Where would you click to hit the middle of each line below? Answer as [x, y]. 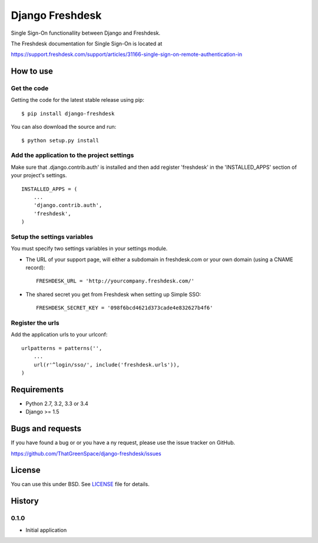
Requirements [37, 389]
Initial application [46, 530]
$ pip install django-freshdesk [68, 114]
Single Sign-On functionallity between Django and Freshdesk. [86, 33]
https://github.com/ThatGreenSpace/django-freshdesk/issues [86, 454]
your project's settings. [39, 175]
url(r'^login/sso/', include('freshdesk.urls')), [106, 364]
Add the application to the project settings [72, 155]
